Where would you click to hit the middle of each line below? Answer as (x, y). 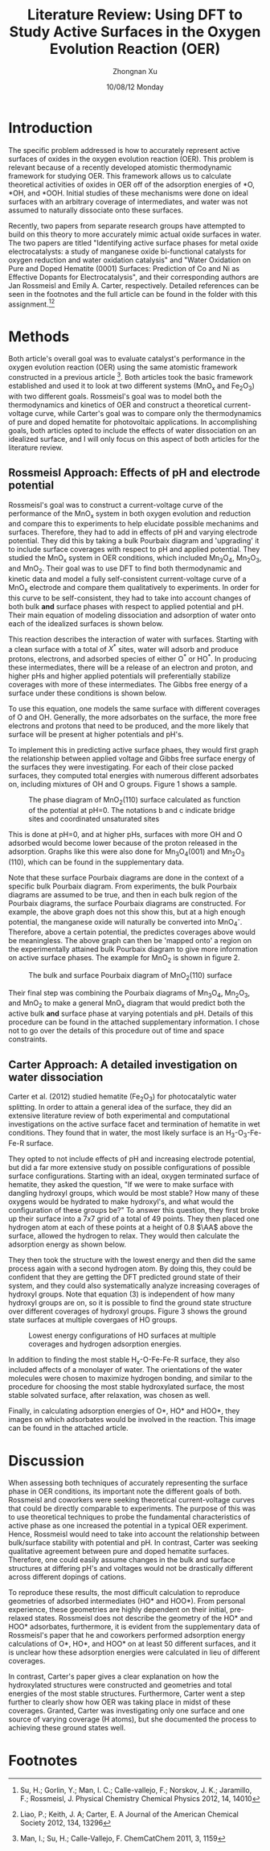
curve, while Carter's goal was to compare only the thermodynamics (148, 413)
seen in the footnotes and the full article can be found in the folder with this (133, 294)
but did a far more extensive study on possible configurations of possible (129, 1167)
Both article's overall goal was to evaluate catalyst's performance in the (127, 359)
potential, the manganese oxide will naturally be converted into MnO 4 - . (125, 922)
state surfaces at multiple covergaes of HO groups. (93, 1319)
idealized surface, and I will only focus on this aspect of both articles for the (134, 439)
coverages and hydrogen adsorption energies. (105, 1344)
